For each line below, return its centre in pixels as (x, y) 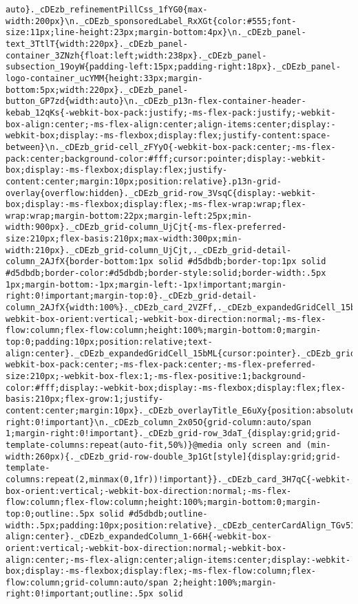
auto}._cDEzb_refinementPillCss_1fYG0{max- (107, 10)
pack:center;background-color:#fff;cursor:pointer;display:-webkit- (166, 159)
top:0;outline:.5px (50, 514)
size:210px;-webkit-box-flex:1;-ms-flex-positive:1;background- (156, 376)
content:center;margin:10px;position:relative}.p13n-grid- (144, 181)
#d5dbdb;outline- (168, 514)
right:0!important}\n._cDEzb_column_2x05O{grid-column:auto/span (158, 422)
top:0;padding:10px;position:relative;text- (109, 342)
